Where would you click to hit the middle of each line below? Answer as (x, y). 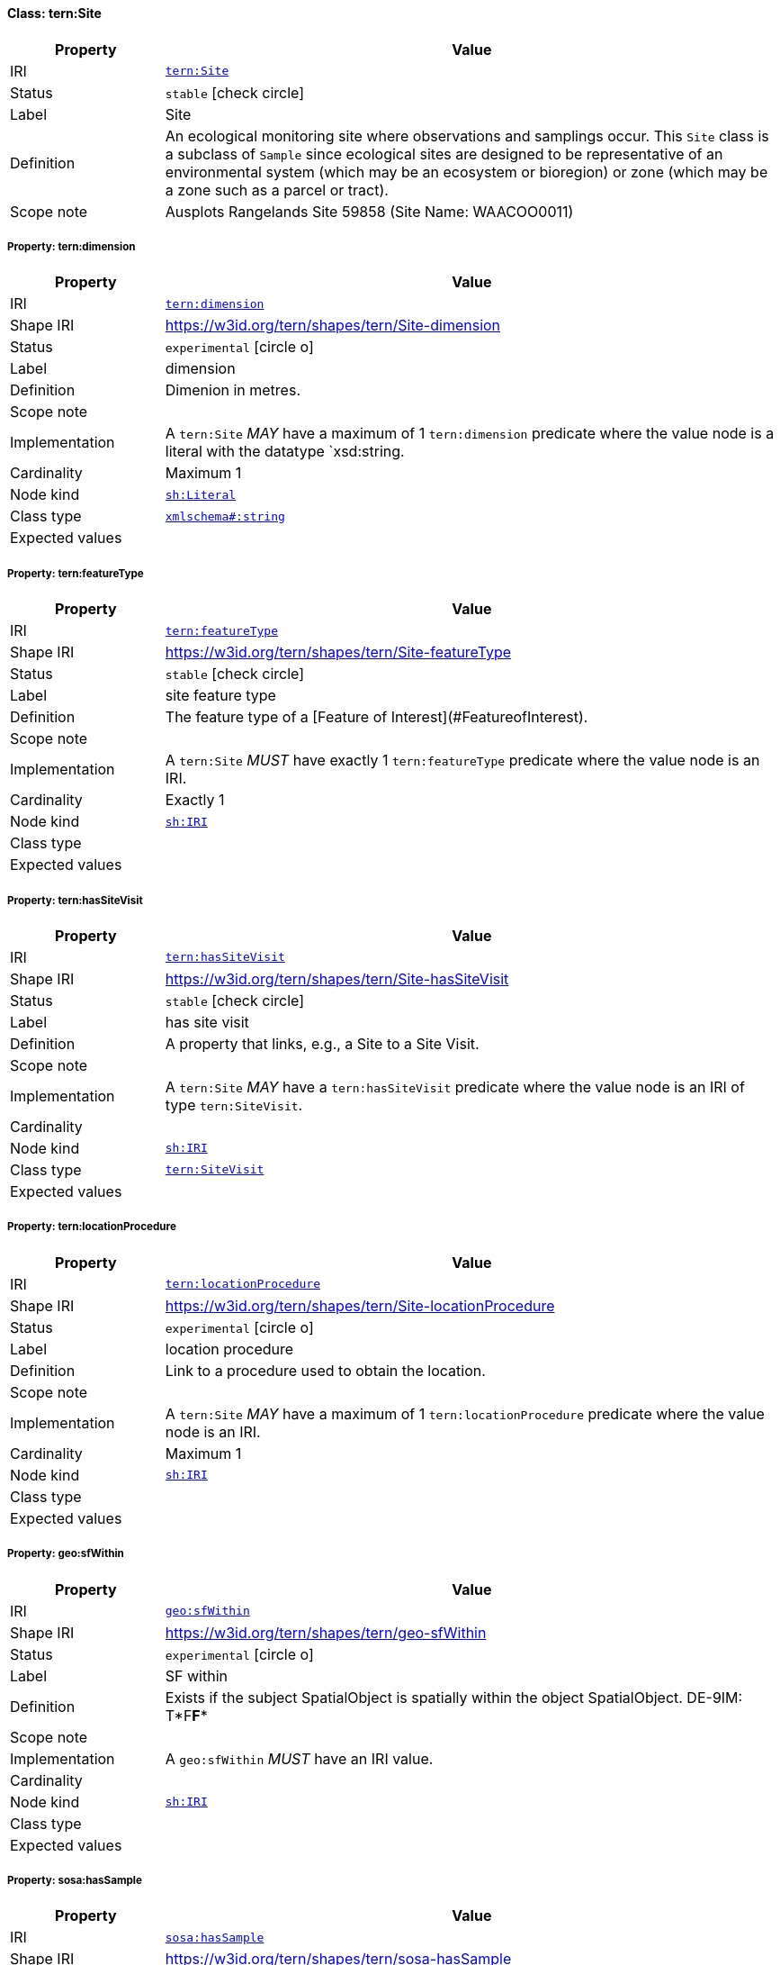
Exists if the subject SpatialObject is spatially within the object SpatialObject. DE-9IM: (454, 1697)
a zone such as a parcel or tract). (277, 190)
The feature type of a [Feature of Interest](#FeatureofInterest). (377, 717)
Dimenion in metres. (233, 390)
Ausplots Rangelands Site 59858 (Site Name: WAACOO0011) (369, 211)
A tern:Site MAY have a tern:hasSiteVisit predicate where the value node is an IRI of (455, 1087)
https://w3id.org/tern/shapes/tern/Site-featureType (338, 652)
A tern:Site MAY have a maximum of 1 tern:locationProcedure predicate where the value (465, 1413)
